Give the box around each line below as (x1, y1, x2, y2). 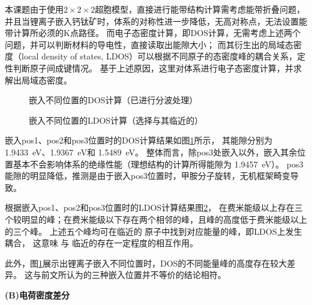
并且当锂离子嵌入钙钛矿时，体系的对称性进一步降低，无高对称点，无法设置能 (5, 14, 307, 27)
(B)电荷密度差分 (5, 288, 70, 301)
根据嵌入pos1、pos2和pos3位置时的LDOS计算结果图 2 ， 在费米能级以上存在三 (5, 201, 303, 214)
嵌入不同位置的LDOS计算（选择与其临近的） (29, 113, 203, 126)
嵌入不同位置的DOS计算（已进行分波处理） (29, 94, 198, 106)
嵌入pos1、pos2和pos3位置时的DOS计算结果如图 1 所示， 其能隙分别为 (5, 134, 273, 146)
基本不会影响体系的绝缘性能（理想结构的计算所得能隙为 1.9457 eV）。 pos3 (13, 157, 304, 170)
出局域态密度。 (13, 73, 72, 86)
